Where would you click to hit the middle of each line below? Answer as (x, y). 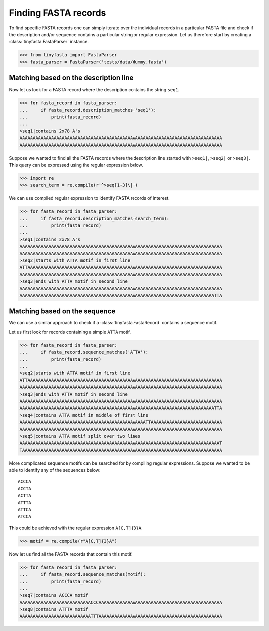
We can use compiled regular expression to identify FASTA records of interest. (90, 198)
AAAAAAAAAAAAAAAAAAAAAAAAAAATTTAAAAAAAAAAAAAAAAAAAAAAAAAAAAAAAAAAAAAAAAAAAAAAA (121, 616)
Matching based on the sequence (62, 311)
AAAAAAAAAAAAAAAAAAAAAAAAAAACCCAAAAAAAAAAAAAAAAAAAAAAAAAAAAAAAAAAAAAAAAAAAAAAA (121, 602)
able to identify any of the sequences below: (55, 470)
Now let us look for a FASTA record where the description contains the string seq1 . (94, 90)
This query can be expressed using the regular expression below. (76, 165)
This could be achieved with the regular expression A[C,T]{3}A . (76, 528)
